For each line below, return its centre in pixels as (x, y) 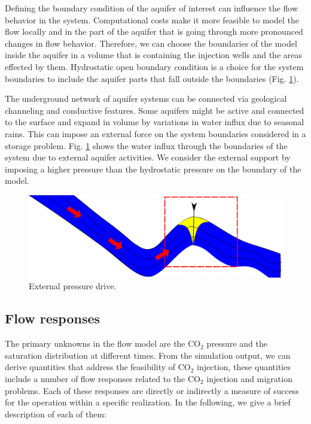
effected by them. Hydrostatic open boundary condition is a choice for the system (154, 66)
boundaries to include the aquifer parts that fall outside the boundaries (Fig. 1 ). (152, 78)
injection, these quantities (244, 367)
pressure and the (237, 343)
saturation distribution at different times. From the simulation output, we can (148, 355)
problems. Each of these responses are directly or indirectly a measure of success (152, 390)
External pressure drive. (73, 286)
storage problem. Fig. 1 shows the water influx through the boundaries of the (146, 145)
